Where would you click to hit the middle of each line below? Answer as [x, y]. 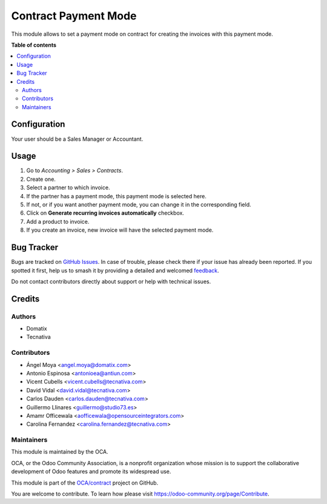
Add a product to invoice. [58, 221]
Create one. [41, 179]
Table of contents [34, 45]
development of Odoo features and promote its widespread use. [91, 472]
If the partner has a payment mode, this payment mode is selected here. [117, 196]
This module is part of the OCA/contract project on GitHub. [85, 483]
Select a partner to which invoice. [68, 187]
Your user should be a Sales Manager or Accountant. [77, 139]
